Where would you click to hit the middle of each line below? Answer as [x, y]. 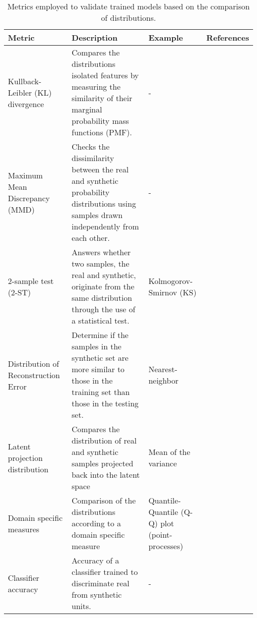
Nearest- [163, 369]
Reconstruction [34, 375]
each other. [91, 238]
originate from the [103, 286]
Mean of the [169, 452]
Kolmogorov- [171, 281]
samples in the [97, 346]
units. [82, 606]
